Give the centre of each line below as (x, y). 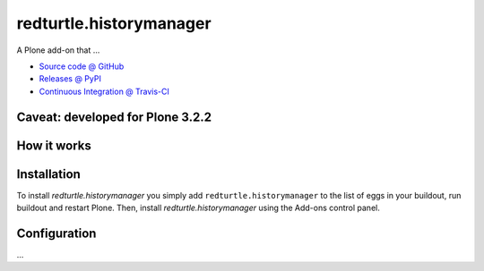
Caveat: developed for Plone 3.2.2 (114, 117)
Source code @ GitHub (82, 66)
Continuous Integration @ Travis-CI (104, 91)
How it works (54, 145)
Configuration (56, 233)
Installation (48, 174)
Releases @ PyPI (70, 79)
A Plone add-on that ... (58, 50)
